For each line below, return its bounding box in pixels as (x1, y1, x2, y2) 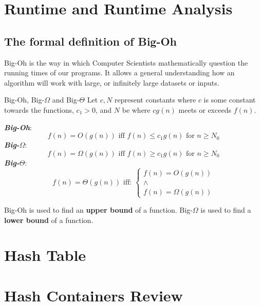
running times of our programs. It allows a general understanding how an (4, 67, 235, 78)
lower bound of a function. (4, 214, 94, 225)
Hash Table (4, 244, 86, 266)
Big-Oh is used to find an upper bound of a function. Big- (4, 204, 193, 215)
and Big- (52, 94, 80, 105)
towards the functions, (4, 104, 74, 115)
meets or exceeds (178, 104, 231, 115)
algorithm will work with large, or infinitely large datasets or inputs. (4, 77, 219, 88)
